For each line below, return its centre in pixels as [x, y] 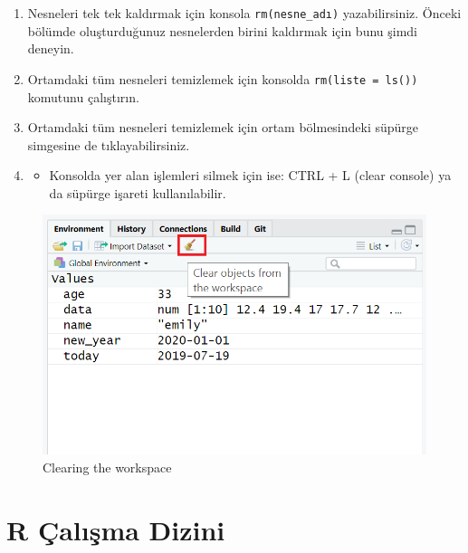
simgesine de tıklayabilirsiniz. [109, 144]
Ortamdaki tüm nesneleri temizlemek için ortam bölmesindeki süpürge [223, 127]
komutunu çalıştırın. [83, 96]
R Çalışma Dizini [116, 529]
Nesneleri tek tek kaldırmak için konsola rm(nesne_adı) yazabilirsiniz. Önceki [244, 13]
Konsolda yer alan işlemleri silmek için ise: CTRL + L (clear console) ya [250, 175]
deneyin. [51, 48]
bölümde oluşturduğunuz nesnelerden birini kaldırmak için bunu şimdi [223, 30]
